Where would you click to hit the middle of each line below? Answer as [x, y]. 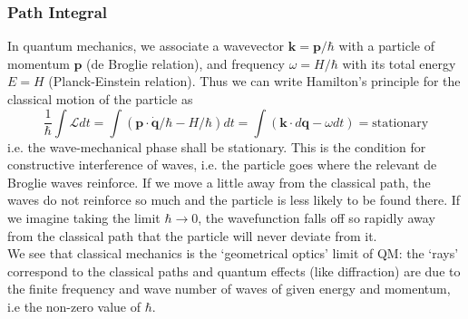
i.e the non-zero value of [74, 306]
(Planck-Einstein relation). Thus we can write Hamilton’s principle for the [254, 81]
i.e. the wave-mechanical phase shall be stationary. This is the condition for [217, 146]
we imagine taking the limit [84, 217]
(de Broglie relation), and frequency [186, 63]
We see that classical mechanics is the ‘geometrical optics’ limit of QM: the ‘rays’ [233, 253]
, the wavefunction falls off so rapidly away [317, 217]
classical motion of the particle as [100, 99]
